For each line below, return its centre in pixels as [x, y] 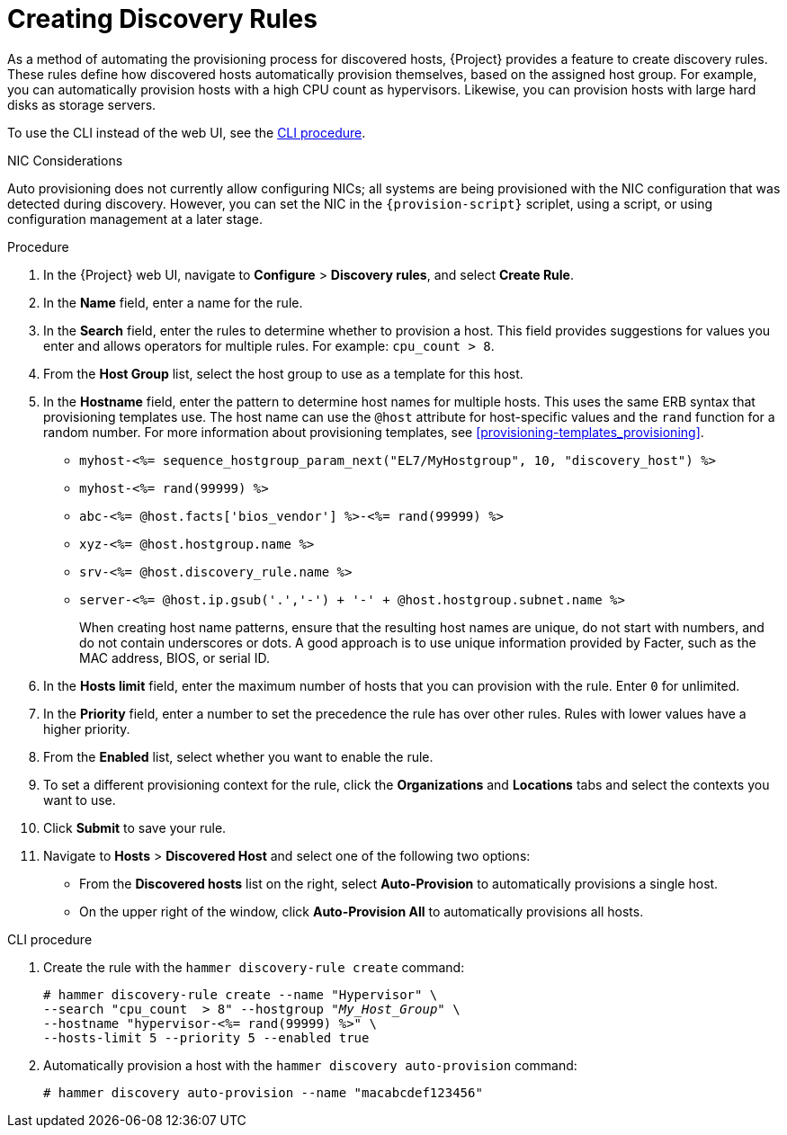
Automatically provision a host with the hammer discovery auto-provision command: [310, 1065]
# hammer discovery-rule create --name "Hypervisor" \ [241, 994]
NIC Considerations [65, 160]
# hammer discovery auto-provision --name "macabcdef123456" [263, 1092]
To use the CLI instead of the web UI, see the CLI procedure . [187, 132]
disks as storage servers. [82, 104]
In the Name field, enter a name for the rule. [173, 302]
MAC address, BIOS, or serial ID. [174, 657]
